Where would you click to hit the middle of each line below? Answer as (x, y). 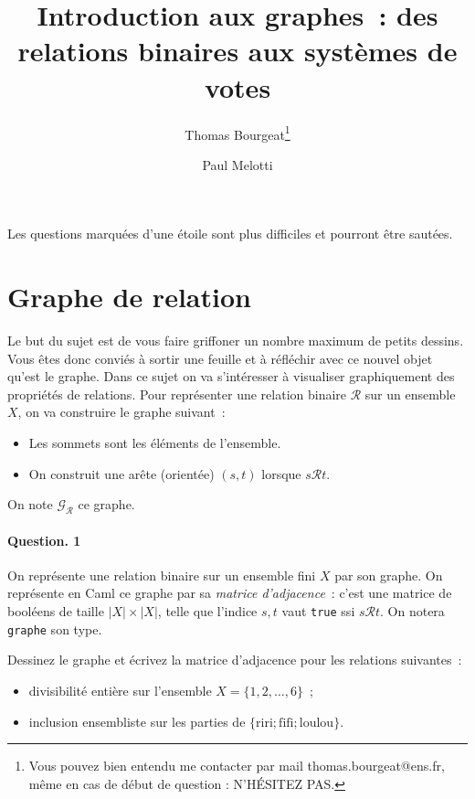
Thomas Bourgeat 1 (237, 133)
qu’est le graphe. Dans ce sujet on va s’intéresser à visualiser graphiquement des (231, 376)
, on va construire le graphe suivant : (121, 412)
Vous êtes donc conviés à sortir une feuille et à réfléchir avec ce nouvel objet (220, 358)
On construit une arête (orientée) (121, 473)
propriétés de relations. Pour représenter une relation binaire (177, 394)
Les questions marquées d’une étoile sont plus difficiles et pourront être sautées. (230, 234)
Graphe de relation (129, 297)
